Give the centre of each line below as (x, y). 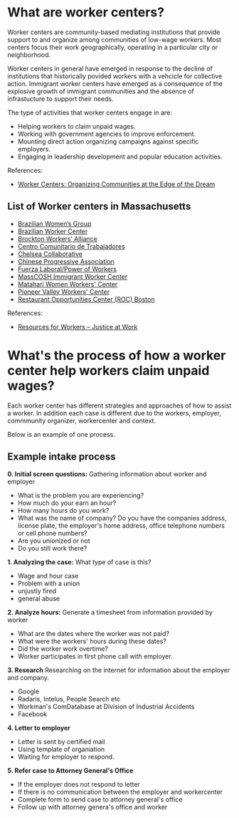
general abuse (39, 598)
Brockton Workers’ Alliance (57, 238)
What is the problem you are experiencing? (81, 495)
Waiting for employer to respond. (66, 756)
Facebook (32, 714)
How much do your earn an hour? (67, 503)
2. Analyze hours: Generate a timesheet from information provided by (110, 612)
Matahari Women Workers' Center (68, 284)
